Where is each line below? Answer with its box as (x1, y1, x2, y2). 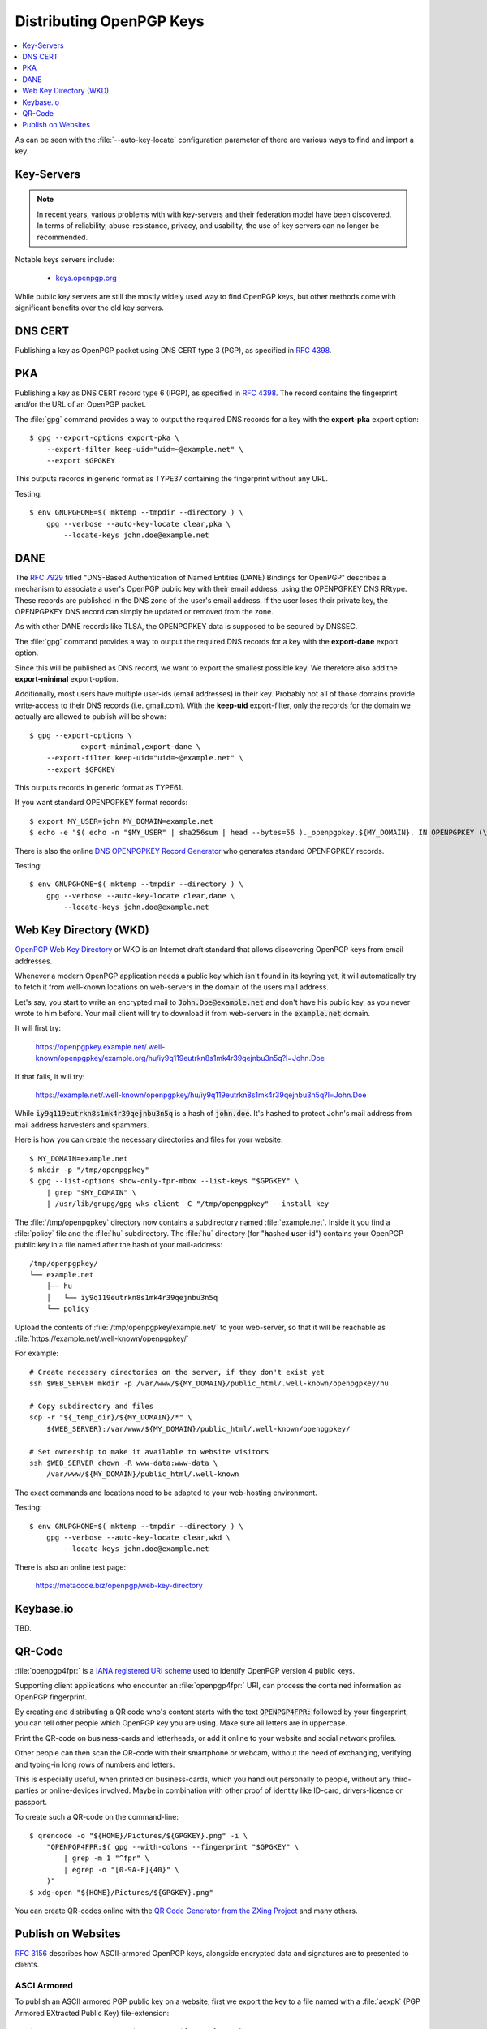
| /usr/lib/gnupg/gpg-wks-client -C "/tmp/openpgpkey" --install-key (45, 1200, 330, 1208)
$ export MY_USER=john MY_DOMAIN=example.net (29, 816, 214, 825)
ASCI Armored (15, 1979, 73, 1991)
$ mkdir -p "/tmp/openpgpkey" (29, 1165, 150, 1174)
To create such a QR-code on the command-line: (15, 1812, 179, 1822)
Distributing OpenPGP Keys (15, 12, 205, 30)
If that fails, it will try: (15, 1071, 85, 1081)
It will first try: (15, 1023, 61, 1033)
